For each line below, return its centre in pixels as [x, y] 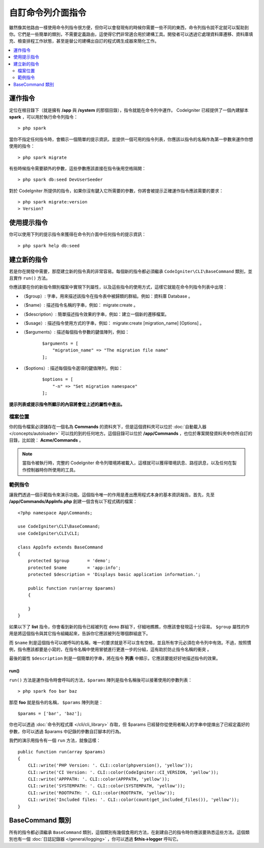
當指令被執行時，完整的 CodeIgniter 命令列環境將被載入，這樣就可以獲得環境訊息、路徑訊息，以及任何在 [127, 463]
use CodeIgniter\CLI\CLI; [49, 533]
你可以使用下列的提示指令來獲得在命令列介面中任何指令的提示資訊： [77, 234]
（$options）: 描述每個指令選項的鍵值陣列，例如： [72, 368]
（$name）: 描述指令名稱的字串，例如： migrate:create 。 [80, 305]
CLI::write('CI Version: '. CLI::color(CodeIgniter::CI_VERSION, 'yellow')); [123, 772]
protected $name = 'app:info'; [74, 568]
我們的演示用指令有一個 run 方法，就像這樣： [55, 741]
